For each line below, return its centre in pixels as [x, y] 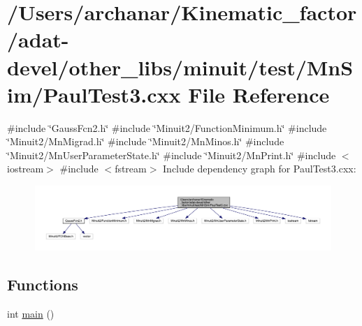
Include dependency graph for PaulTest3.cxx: [260, 169]
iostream [26, 169]
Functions [43, 284]
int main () [31, 314]
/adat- [38, 39]
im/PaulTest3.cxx [94, 94]
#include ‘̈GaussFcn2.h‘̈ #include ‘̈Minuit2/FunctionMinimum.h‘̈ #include [167, 127]
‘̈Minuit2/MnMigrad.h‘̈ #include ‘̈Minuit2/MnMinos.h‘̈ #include [146, 141]
